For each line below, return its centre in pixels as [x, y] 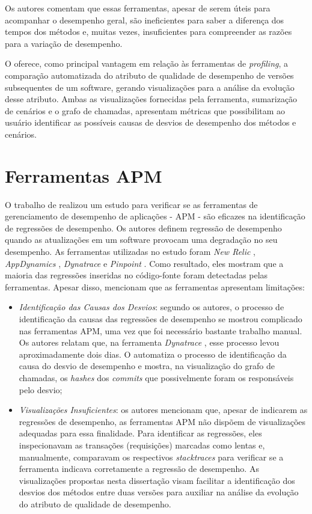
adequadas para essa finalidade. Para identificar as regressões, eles [140, 433]
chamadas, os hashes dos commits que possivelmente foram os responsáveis [156, 377]
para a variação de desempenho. [64, 43]
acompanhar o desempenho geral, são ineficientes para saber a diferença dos [145, 20]
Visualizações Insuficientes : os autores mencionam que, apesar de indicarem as [163, 410]
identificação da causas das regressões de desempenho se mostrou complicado [161, 319]
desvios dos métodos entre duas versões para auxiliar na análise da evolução [159, 492]
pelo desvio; [41, 389]
